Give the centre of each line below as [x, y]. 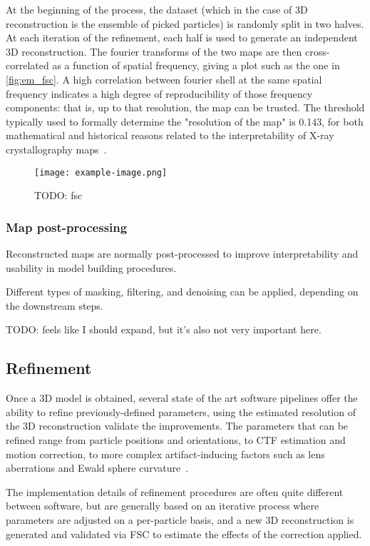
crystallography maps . [56, 149]
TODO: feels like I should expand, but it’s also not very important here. [164, 329]
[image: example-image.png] [101, 172]
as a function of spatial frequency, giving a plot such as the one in [196, 65]
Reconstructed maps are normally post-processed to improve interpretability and [182, 253]
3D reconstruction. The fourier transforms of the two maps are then [154, 51]
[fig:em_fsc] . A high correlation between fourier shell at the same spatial [164, 79]
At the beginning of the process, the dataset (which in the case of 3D [157, 9]
